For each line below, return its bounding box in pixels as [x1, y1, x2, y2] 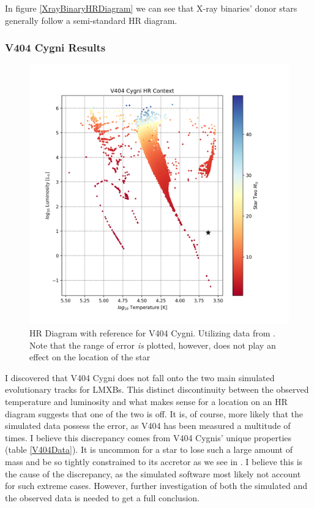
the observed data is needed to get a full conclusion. [5, 491, 200, 504]
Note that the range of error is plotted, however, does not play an [29, 338, 276, 351]
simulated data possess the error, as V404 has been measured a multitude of [5, 419, 291, 432]
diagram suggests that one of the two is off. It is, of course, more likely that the [5, 407, 304, 420]
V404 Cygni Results [5, 40, 106, 55]
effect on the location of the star [29, 351, 151, 363]
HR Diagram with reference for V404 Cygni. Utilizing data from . [29, 327, 275, 339]
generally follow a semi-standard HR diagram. [5, 13, 178, 26]
